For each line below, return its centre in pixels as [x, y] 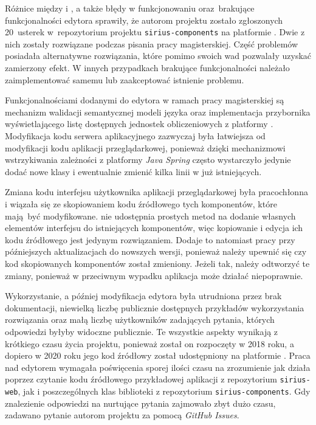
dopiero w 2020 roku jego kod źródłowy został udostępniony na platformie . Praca [158, 355]
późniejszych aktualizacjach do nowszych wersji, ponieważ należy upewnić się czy [156, 251]
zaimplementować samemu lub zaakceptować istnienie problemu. [125, 79]
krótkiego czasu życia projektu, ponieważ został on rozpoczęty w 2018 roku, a [149, 343]
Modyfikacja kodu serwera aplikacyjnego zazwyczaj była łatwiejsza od [135, 136]
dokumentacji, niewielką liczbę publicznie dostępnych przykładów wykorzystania [155, 307]
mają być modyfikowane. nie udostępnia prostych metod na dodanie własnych [150, 216]
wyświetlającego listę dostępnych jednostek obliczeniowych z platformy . [139, 124]
